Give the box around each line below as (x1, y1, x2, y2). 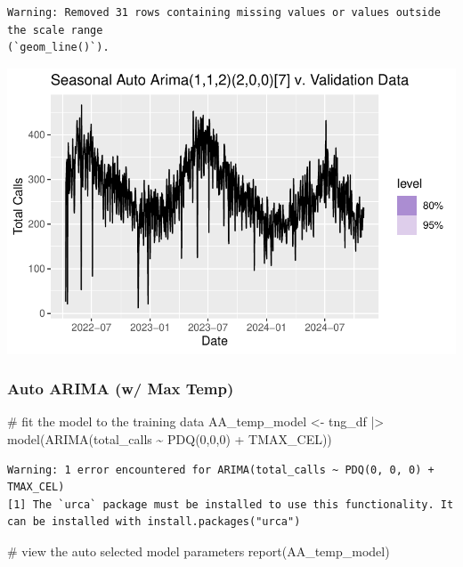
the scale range (7, 23, 103, 36)
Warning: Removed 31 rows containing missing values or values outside (7, 6, 441, 19)
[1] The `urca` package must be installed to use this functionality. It (7, 498, 454, 511)
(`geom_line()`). (7, 41, 110, 54)
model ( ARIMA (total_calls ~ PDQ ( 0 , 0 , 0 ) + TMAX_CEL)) (7, 429, 332, 448)
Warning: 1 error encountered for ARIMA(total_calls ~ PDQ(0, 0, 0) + (7, 463, 435, 476)
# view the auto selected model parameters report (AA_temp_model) (7, 541, 390, 560)
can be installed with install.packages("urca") (7, 515, 301, 529)
